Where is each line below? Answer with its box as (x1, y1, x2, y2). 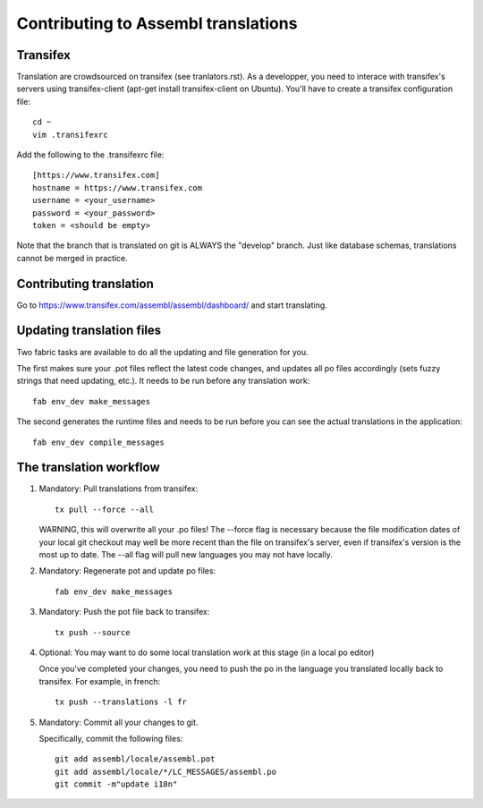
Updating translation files (16, 323, 162, 338)
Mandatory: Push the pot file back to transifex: (38, 607, 210, 617)
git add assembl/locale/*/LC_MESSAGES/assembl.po (55, 766, 277, 777)
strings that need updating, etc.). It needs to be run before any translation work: (16, 376, 310, 387)
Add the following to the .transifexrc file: (16, 149, 165, 160)
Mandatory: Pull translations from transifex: (38, 483, 199, 494)
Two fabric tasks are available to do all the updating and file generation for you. (16, 346, 309, 357)
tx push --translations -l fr (55, 697, 188, 707)
